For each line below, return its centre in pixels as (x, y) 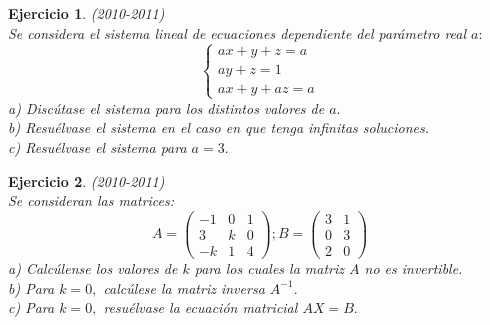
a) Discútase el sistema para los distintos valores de (166, 107)
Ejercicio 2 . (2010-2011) (86, 180)
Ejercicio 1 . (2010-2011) (86, 13)
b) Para (31, 287)
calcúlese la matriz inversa (184, 287)
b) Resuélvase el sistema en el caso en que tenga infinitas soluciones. (219, 127)
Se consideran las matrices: (91, 200)
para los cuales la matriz (269, 267)
